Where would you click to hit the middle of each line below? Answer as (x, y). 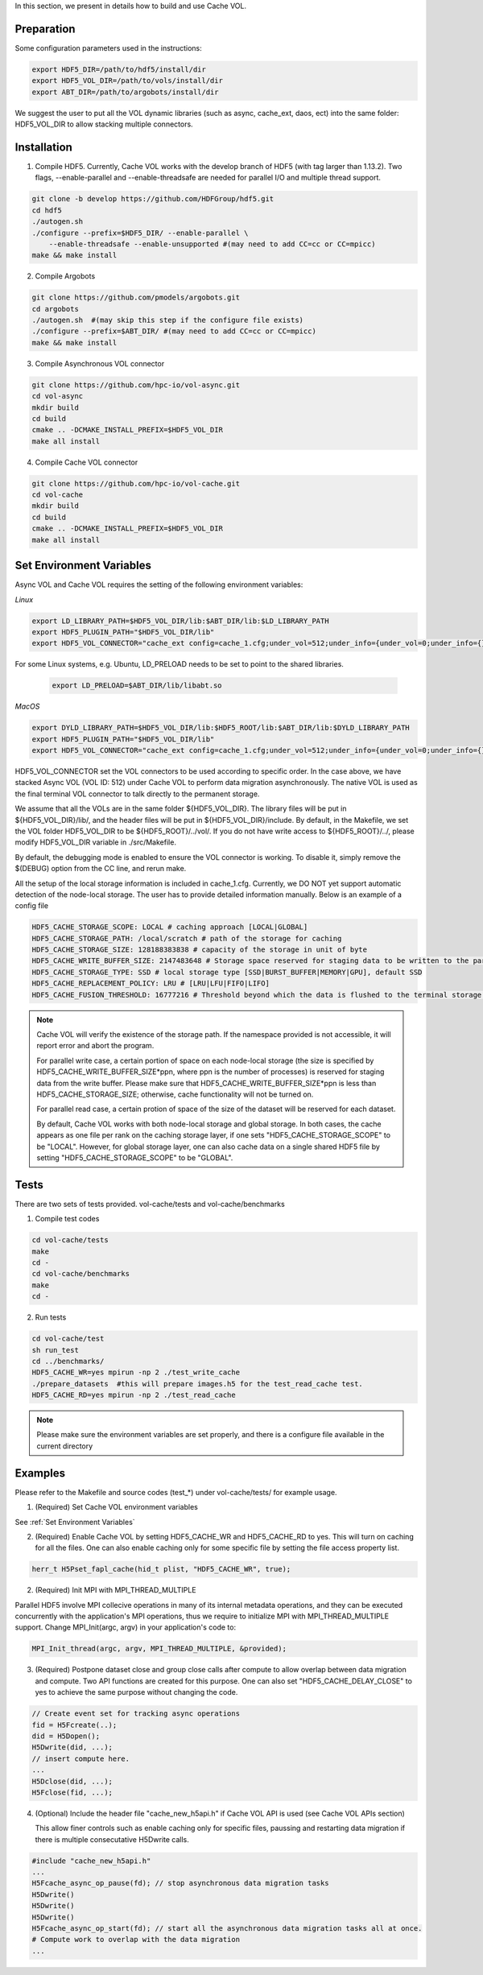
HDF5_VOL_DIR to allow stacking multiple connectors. (104, 124)
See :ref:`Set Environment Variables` (75, 1522)
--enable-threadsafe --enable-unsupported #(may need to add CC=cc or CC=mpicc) (212, 244)
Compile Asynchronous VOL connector (100, 363)
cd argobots (56, 309)
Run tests (51, 1317)
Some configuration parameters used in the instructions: (109, 48)
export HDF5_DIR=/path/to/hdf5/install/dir (119, 69)
